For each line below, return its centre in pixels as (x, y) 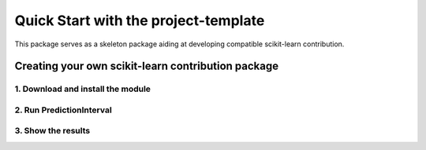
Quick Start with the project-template (140, 20)
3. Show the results (52, 131)
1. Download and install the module (83, 89)
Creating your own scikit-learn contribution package (147, 66)
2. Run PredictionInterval (63, 110)
